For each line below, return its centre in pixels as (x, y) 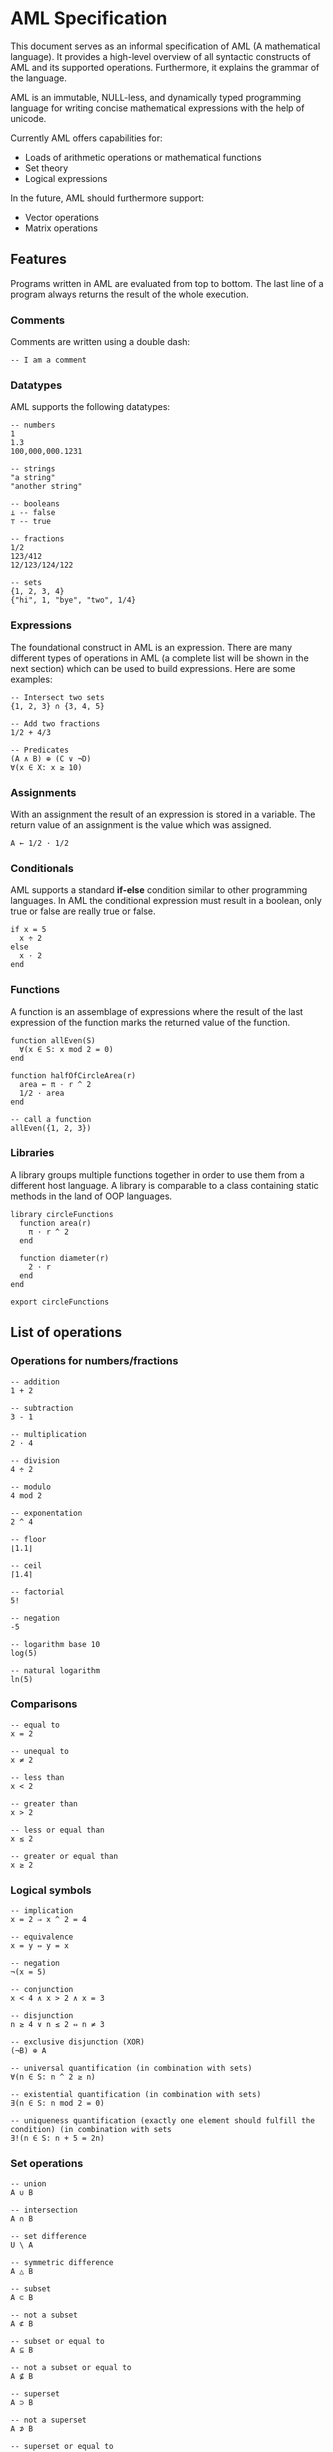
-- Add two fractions (55, 723)
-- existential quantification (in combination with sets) (136, 2095)
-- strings (33, 469)
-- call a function (51, 1119)
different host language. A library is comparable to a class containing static (165, 1185)
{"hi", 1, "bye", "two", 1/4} (73, 600)
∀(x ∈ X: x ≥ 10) (46, 767)
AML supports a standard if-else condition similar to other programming (159, 890)
